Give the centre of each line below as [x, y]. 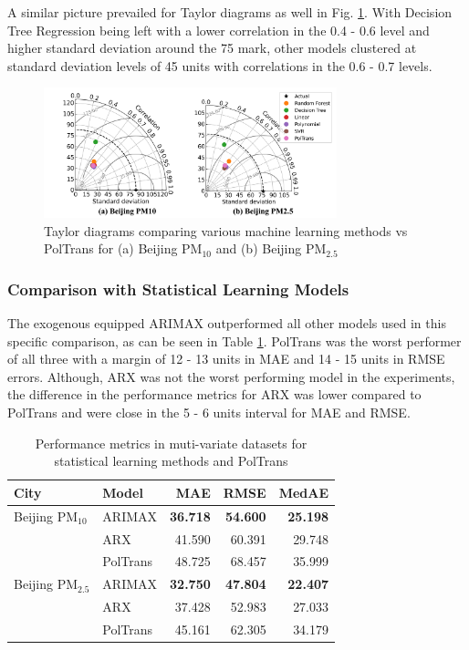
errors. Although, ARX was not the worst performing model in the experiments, [231, 376]
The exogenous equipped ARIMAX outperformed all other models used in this [227, 323]
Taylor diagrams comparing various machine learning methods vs [226, 230]
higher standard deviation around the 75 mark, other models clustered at [212, 48]
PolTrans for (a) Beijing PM [123, 248]
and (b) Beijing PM [271, 248]
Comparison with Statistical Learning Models [178, 289]
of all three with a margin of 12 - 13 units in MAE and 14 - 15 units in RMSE [226, 359]
